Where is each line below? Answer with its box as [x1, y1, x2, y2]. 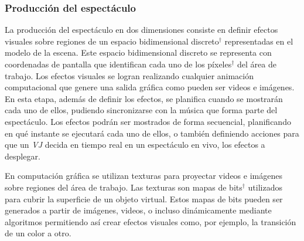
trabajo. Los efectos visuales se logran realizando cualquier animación [5, 69, 254, 82]
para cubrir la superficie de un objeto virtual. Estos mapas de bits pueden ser [5, 192, 283, 205]
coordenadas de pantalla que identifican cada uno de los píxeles [5, 58, 232, 70]
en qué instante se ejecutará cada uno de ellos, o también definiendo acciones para [5, 127, 299, 139]
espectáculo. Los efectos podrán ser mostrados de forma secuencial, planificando [5, 115, 291, 127]
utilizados [248, 181, 282, 193]
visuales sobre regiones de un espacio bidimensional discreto [5, 35, 219, 47]
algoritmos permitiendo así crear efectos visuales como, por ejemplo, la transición [5, 215, 296, 228]
